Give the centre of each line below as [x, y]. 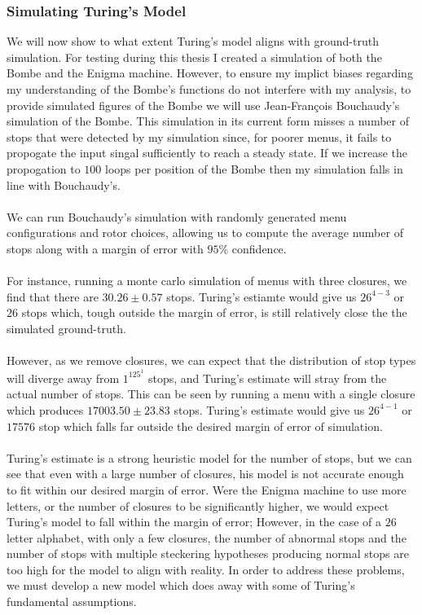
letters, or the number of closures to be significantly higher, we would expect [198, 505]
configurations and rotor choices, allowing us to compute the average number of [205, 233]
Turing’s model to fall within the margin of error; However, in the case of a [194, 522]
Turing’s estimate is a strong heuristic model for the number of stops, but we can [209, 457]
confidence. [259, 248]
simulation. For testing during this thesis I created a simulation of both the [194, 57]
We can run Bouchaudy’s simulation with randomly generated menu [177, 216]
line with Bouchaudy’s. [64, 184]
